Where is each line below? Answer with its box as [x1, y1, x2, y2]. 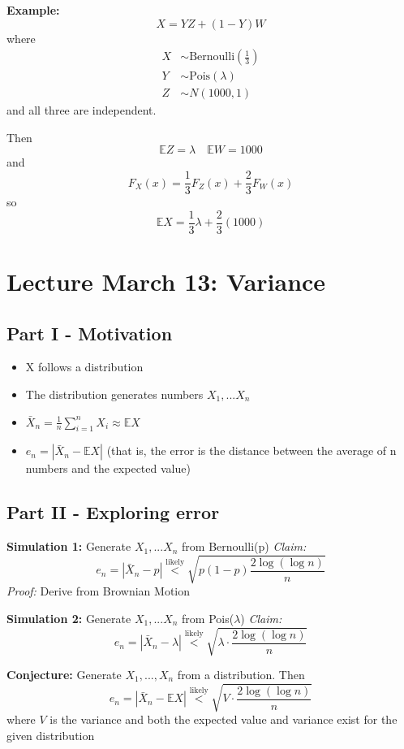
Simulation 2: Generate [6, 609, 131, 626]
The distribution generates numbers [25, 385, 204, 402]
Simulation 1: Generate [6, 538, 131, 555]
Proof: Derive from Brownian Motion [6, 582, 191, 600]
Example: [6, 2, 60, 18]
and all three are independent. [6, 102, 157, 119]
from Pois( [182, 609, 234, 626]
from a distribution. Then [177, 666, 305, 683]
